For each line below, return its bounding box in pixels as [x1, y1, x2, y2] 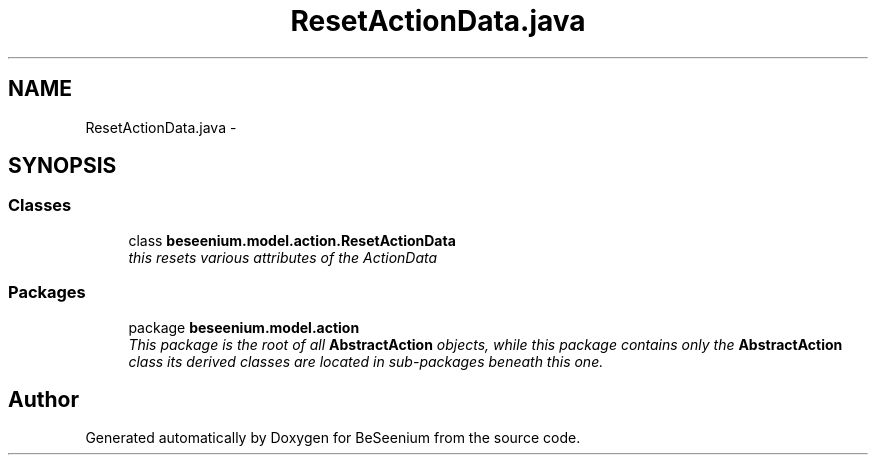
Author [8, 386, 79, 412]
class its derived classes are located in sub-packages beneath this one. [128, 352, 604, 370]
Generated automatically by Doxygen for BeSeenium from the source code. [85, 429, 581, 447]
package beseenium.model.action [128, 318, 360, 336]
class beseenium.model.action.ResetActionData [128, 231, 456, 249]
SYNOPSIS [8, 153, 117, 179]
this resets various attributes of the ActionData [128, 248, 438, 266]
